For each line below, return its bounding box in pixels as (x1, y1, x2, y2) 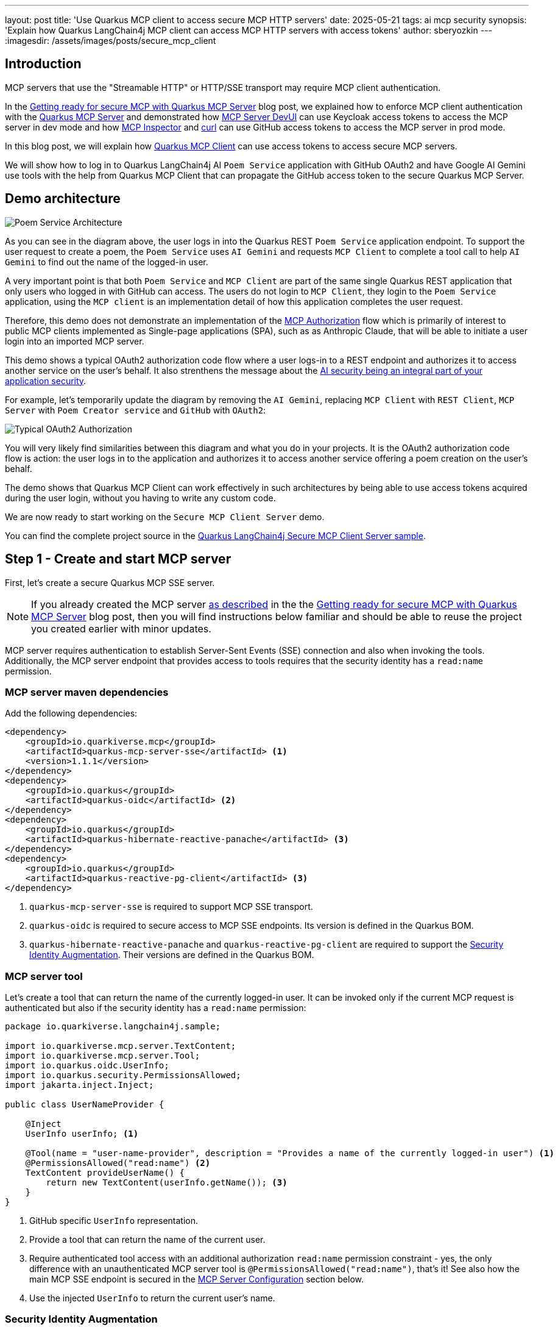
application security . (5, 375, 87, 386)
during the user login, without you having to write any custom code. (5, 492, 276, 503)
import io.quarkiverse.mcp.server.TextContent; (5, 1041, 236, 1051)
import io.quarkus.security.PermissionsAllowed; (5, 1070, 241, 1081)
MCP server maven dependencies (5, 685, 169, 698)
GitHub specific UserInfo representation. (29, 1215, 198, 1226)
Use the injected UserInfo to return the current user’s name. (29, 1293, 275, 1304)
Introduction (5, 56, 82, 72)
